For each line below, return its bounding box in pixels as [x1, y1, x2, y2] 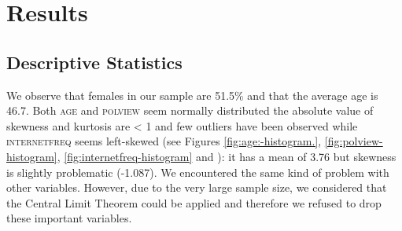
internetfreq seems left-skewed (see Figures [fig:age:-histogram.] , [6, 133, 322, 149]
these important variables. [6, 210, 132, 226]
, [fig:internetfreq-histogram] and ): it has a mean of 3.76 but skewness [57, 148, 396, 164]
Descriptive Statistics [6, 49, 183, 74]
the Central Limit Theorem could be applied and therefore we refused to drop [6, 194, 382, 211]
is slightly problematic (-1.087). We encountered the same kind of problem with [6, 163, 389, 180]
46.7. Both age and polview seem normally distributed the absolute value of [6, 102, 374, 119]
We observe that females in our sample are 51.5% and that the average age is [6, 86, 378, 103]
